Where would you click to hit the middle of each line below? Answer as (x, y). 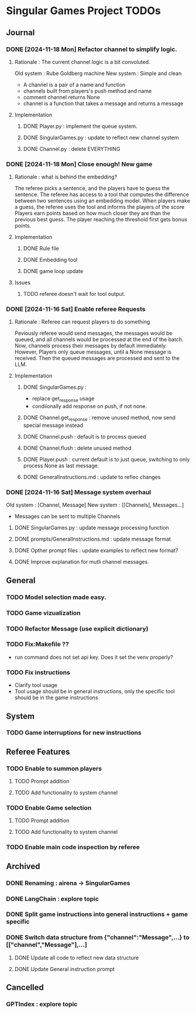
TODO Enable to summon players (54, 769)
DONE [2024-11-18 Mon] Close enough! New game (79, 164)
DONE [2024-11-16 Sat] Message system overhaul (79, 492)
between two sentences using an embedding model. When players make (102, 201)
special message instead (53, 425)
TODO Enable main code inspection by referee (73, 847)
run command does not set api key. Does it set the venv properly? (94, 657)
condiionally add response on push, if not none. (90, 406)
